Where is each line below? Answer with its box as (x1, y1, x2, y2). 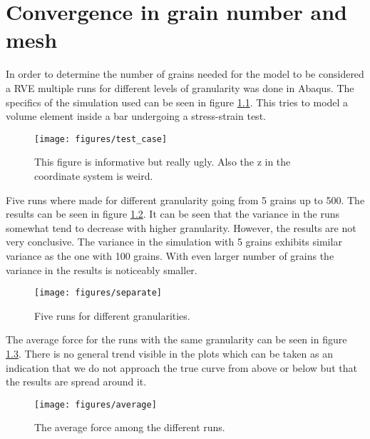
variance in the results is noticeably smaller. (6, 262, 197, 277)
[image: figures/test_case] (34, 133, 168, 144)
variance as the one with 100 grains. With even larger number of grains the (6, 248, 334, 263)
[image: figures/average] (34, 399, 157, 410)
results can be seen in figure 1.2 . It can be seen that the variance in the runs (6, 206, 339, 221)
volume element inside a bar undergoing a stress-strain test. (6, 109, 266, 123)
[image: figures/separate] (34, 288, 162, 298)
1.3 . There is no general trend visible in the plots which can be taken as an (6, 345, 333, 360)
